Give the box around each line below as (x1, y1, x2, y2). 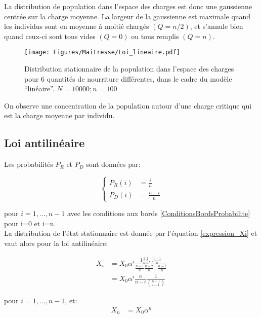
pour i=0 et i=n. (4, 218, 56, 228)
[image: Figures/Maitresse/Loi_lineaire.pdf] (24, 49, 180, 56)
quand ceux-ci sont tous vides (4, 30, 96, 41)
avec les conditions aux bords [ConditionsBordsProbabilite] (67, 208, 250, 219)
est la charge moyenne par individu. (4, 110, 115, 121)
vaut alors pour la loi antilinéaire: (4, 237, 108, 248)
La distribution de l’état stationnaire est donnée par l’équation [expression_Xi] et (4, 228, 257, 238)
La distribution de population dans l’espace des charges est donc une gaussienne (4, 1, 252, 11)
